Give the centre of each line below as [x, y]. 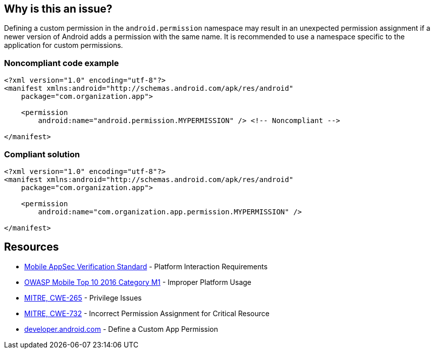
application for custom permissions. [64, 45]
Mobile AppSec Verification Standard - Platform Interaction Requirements [146, 266]
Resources [32, 247]
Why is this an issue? [58, 9]
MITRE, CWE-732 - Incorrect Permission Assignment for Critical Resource [147, 313]
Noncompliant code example [62, 63]
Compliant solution [42, 154]
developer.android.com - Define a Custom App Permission [121, 329]
